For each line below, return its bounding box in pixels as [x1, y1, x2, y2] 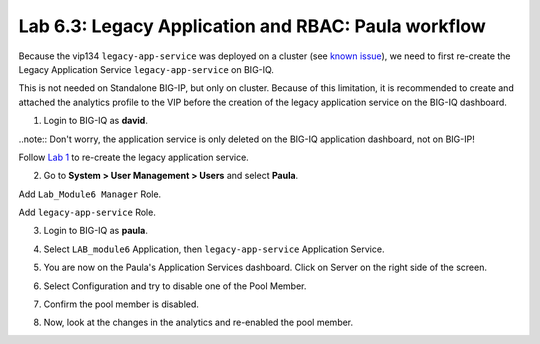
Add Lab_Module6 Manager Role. [18, 188, 162, 200]
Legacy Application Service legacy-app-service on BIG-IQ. [18, 63, 275, 75]
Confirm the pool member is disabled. [43, 298, 200, 310]
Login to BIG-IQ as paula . [43, 225, 149, 237]
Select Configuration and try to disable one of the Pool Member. [43, 280, 307, 292]
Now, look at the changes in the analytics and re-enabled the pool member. [43, 316, 354, 329]
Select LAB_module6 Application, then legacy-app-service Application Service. [43, 243, 385, 255]
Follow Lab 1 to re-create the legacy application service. [18, 151, 249, 163]
